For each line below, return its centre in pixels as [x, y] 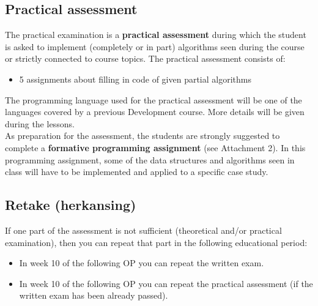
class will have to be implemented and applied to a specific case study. [137, 172]
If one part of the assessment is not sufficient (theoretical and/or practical [143, 230]
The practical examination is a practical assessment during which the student [156, 35]
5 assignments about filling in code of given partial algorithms [135, 79]
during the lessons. [40, 123]
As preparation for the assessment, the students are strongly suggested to [142, 136]
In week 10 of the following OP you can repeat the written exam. [142, 263]
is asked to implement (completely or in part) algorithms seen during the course [155, 46]
